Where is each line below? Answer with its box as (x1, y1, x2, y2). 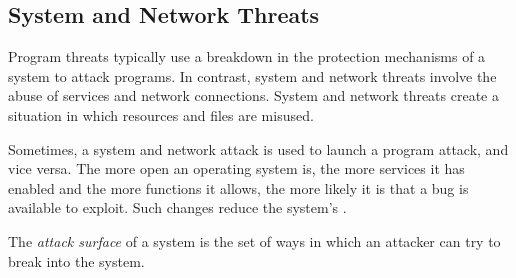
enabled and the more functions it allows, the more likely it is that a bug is (8, 177, 469, 198)
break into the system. (8, 250, 145, 271)
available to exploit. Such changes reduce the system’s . (8, 197, 347, 218)
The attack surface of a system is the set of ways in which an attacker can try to (8, 230, 501, 251)
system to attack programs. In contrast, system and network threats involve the (8, 65, 497, 86)
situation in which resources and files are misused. (8, 104, 314, 125)
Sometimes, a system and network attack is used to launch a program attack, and (8, 138, 509, 159)
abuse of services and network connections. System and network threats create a (8, 85, 499, 106)
